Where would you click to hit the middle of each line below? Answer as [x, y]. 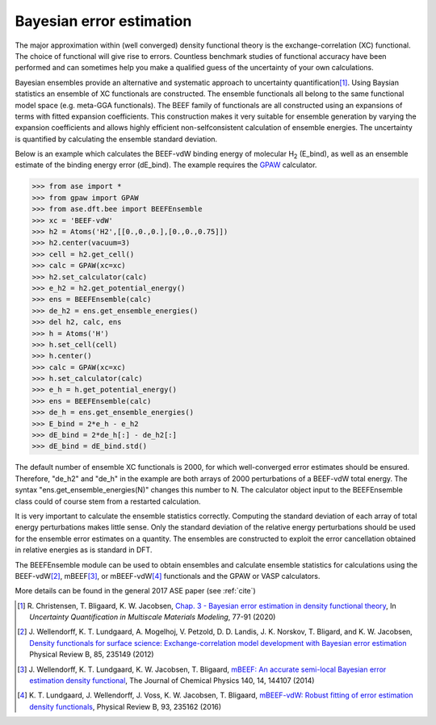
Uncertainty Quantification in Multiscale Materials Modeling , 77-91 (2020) [153, 617]
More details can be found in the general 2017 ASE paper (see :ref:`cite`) [135, 591]
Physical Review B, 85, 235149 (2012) [92, 655]
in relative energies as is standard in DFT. [84, 550]
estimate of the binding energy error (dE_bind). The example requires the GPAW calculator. [166, 165]
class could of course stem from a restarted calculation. [108, 501]
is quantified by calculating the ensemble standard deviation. [116, 139]
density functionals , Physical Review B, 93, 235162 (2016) [126, 706]
